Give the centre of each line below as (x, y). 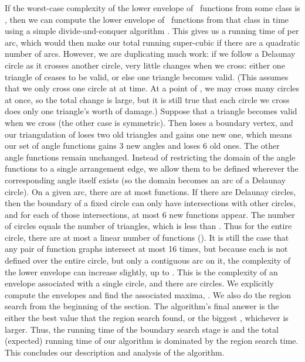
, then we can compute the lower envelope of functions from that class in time (147, 19)
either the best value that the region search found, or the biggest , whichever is (147, 318)
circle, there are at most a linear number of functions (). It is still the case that (147, 237)
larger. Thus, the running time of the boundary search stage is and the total (142, 329)
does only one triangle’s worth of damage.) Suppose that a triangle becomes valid (151, 111)
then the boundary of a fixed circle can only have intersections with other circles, (150, 203)
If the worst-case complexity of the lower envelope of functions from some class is (152, 8)
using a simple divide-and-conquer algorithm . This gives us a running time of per (152, 31)
